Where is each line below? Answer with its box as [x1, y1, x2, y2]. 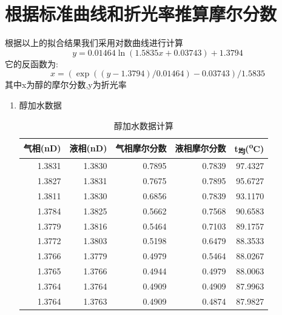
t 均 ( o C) [234, 141, 264, 156]
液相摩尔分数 [175, 142, 226, 154]
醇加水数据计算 [114, 119, 174, 131]
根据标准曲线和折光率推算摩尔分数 [5, 1, 277, 26]
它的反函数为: [5, 57, 58, 70]
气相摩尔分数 [115, 142, 167, 154]
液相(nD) [69, 142, 107, 154]
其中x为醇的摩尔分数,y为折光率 [5, 78, 127, 91]
